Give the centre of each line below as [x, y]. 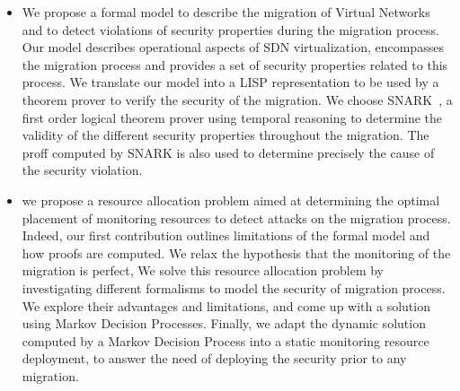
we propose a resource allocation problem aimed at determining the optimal [231, 200]
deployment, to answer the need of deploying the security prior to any [214, 358]
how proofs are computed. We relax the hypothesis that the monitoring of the [236, 252]
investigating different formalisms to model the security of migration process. [234, 287]
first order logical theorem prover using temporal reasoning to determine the [232, 117]
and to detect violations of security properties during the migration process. [230, 29]
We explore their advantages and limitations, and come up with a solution [226, 305]
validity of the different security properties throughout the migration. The [226, 135]
